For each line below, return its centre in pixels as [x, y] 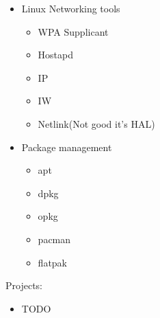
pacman [54, 239]
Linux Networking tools [71, 8]
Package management [67, 147]
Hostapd [56, 55]
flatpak [52, 262]
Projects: [24, 285]
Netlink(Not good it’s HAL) [96, 123]
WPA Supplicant [73, 31]
